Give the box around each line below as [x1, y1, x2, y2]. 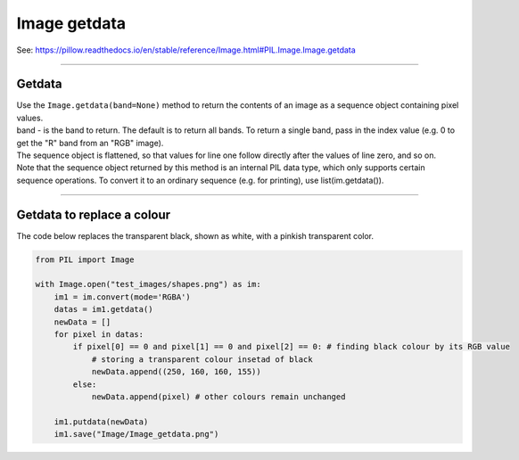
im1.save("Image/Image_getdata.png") [54, 429, 219, 439]
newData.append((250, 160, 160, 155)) [91, 366, 262, 377]
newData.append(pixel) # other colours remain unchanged [91, 391, 346, 401]
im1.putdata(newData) [54, 416, 149, 427]
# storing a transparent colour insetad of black [91, 354, 313, 365]
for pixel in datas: [54, 330, 144, 340]
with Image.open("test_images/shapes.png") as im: [35, 279, 262, 290]
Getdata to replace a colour [16, 207, 171, 222]
